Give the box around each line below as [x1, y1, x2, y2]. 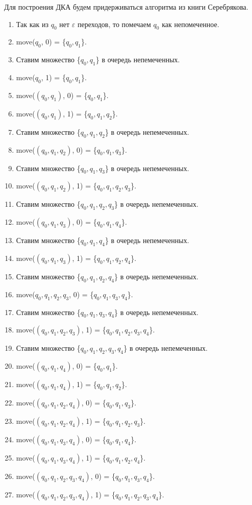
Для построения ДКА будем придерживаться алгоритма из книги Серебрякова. [4, 2, 248, 12]
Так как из [16, 18, 48, 29]
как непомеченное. [162, 18, 219, 29]
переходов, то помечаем [77, 18, 151, 29]
